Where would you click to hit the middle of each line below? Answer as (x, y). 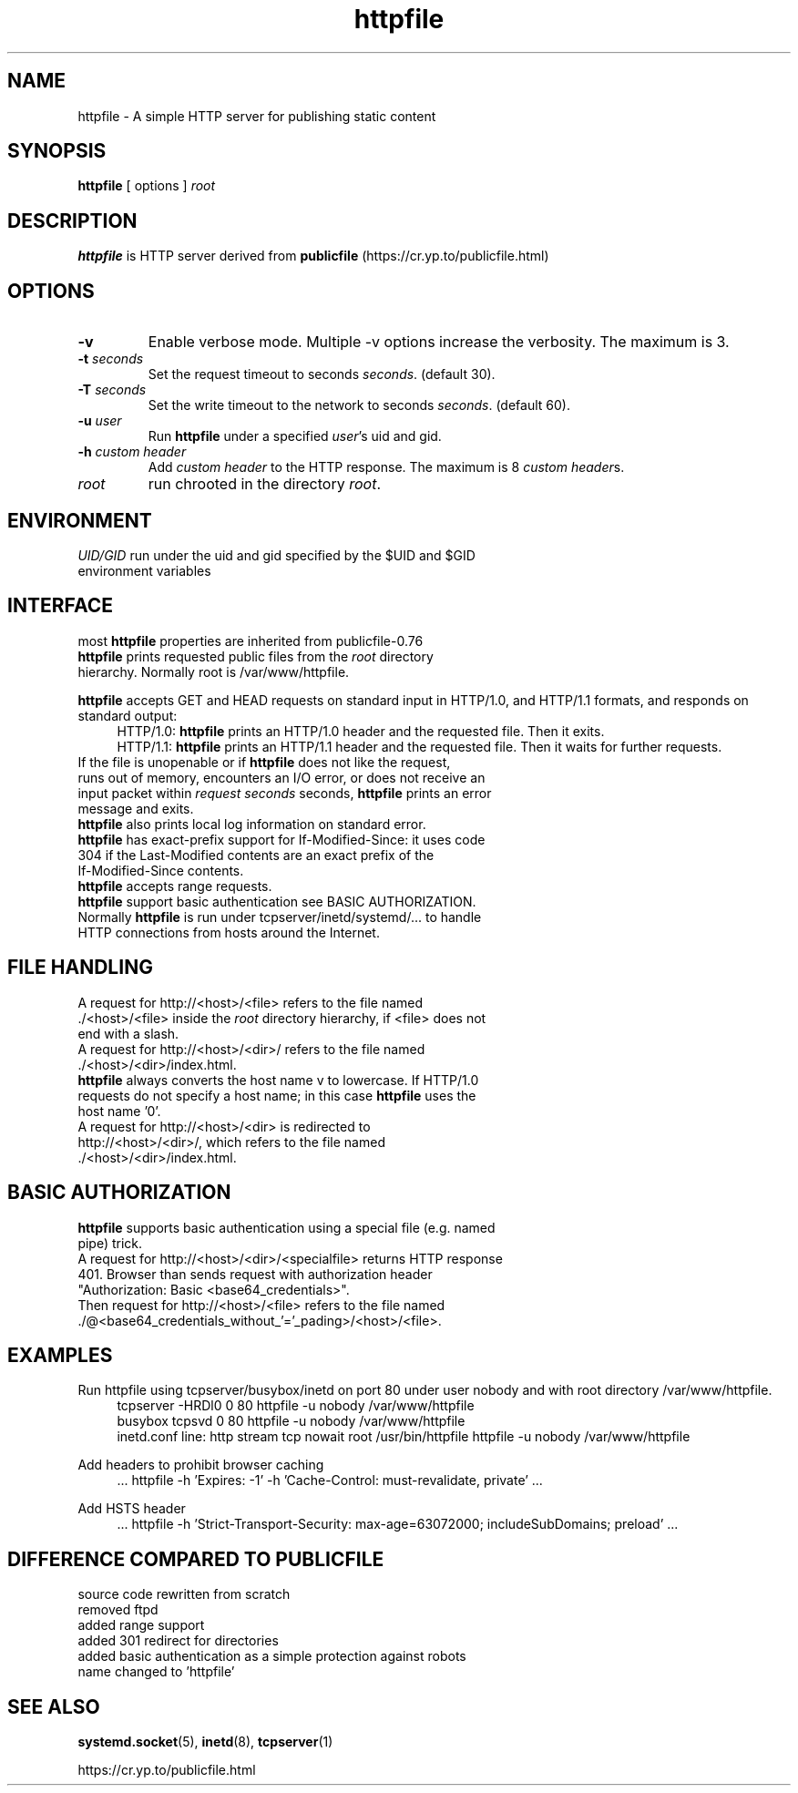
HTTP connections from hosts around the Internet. (229, 932)
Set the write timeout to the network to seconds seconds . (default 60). (359, 405)
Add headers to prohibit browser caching (201, 1465)
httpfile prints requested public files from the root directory (256, 656)
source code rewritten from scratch (184, 1594)
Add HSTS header (132, 1509)
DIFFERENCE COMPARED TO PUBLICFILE (196, 1559)
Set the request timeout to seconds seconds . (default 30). (322, 374)
